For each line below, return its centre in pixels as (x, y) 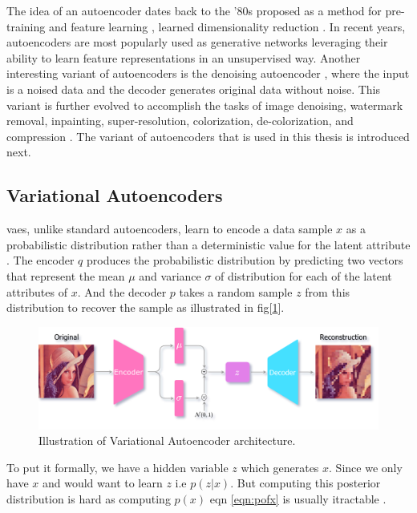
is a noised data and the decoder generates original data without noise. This (194, 89)
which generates (280, 467)
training (26, 26)
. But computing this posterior (306, 483)
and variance (170, 275)
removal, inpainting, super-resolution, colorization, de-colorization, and (180, 121)
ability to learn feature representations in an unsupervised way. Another (184, 57)
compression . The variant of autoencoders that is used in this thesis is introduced (208, 136)
